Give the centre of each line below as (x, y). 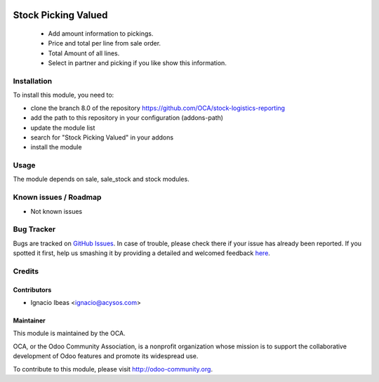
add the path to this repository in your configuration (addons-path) (127, 118)
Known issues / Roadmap (57, 198)
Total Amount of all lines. (84, 53)
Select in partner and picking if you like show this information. (138, 63)
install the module (56, 147)
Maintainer (29, 321)
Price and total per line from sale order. (105, 43)
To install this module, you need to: (64, 95)
